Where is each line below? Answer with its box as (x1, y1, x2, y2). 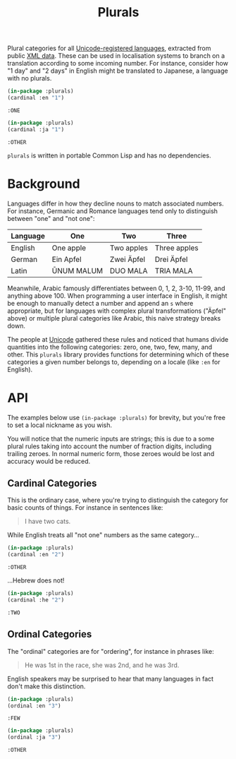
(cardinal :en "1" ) (7, 95, 65, 102)
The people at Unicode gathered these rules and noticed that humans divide (7, 335, 229, 343)
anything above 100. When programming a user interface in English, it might (7, 291, 228, 300)
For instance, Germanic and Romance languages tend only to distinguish (7, 206, 218, 215)
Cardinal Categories (7, 477, 97, 489)
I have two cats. (24, 517, 71, 526)
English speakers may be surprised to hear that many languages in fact (7, 674, 213, 683)
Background (7, 176, 80, 191)
